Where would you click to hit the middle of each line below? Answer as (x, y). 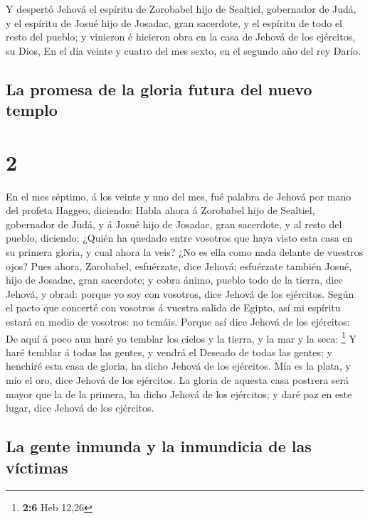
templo (32, 110)
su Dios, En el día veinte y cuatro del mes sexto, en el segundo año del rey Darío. (183, 50)
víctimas (37, 467)
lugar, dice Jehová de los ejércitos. (80, 408)
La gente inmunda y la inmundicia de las (159, 446)
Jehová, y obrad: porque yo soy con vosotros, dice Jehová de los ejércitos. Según (180, 293)
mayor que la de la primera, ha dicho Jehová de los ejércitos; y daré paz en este (179, 394)
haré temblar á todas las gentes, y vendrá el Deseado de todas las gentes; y (169, 352)
